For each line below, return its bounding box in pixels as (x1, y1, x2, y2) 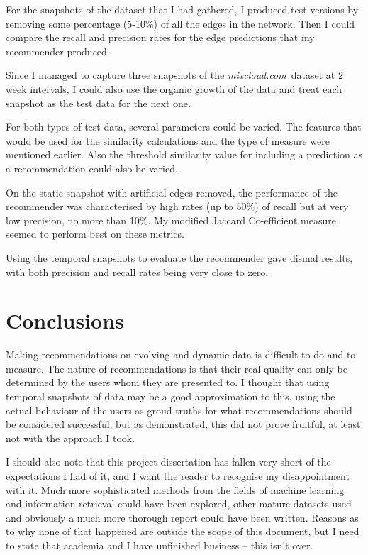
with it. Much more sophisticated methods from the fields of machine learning (6, 482, 345, 497)
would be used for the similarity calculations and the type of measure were (6, 133, 330, 148)
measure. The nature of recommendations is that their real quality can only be (6, 361, 347, 375)
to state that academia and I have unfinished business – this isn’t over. (6, 537, 313, 552)
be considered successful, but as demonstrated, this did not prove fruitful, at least (6, 417, 361, 432)
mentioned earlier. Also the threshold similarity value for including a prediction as (6, 147, 363, 162)
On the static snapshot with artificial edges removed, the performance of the (6, 185, 338, 199)
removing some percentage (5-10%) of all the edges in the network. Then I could (6, 16, 355, 31)
